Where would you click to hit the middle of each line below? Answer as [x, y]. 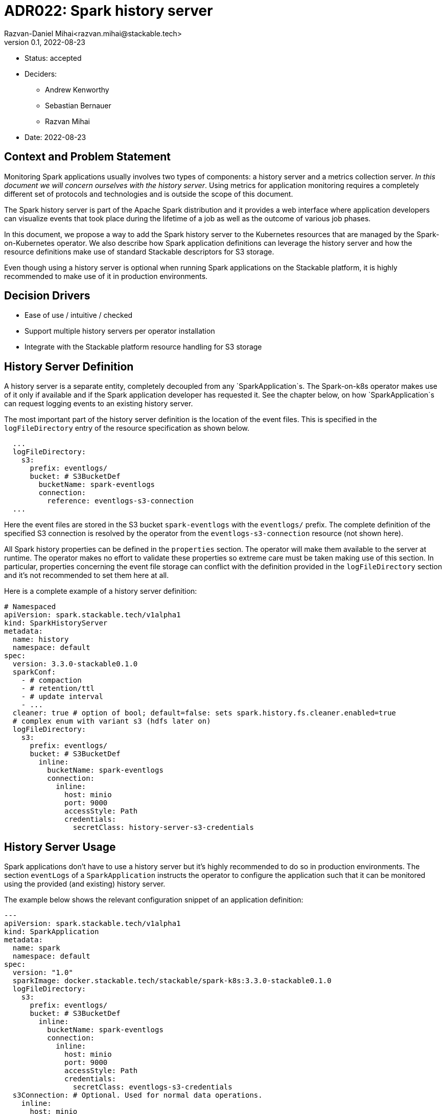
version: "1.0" [43, 973]
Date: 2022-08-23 [55, 137]
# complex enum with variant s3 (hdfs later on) [112, 721]
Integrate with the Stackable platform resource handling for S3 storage [143, 347]
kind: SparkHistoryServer [56, 623]
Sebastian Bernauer [78, 105]
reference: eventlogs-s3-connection [120, 501]
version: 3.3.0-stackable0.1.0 [75, 664]
